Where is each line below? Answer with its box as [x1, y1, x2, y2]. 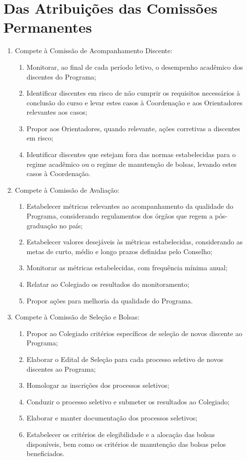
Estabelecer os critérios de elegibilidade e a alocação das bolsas [26, 429, 215, 439]
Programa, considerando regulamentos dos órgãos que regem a [26, 211, 213, 221]
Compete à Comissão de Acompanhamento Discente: [15, 45, 173, 56]
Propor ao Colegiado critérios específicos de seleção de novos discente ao [26, 328, 243, 338]
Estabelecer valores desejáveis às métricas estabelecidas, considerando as [26, 237, 243, 247]
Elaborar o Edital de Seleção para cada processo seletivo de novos [26, 354, 224, 364]
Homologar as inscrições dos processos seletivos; [26, 380, 169, 390]
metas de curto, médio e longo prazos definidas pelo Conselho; [26, 246, 212, 256]
